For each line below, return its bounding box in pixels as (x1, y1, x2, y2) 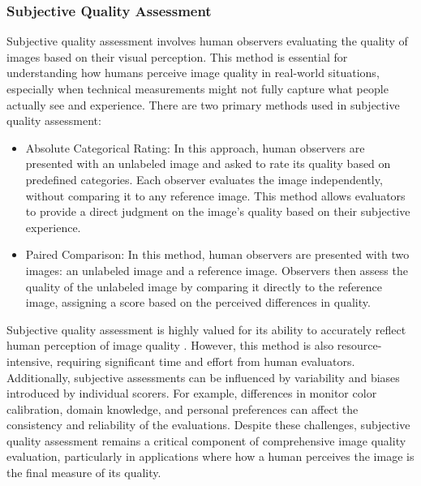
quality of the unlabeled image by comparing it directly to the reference (25, 277, 383, 295)
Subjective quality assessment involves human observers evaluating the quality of (6, 32, 408, 49)
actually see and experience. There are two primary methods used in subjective (6, 96, 400, 113)
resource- (337, 337, 382, 354)
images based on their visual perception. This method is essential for (6, 48, 348, 65)
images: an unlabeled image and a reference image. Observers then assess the (25, 261, 408, 278)
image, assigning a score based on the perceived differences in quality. (25, 294, 371, 311)
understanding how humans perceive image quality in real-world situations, (6, 64, 380, 81)
